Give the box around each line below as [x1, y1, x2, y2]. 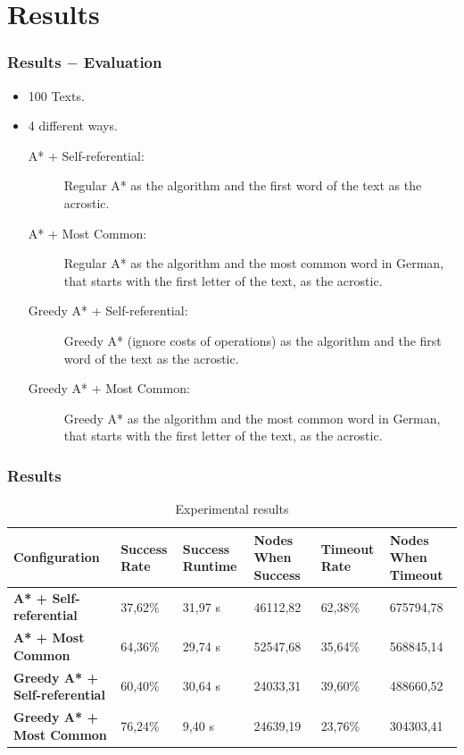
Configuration [13, 548, 100, 566]
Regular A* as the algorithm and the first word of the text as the [63, 176, 422, 195]
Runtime [182, 557, 237, 575]
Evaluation [83, 51, 162, 73]
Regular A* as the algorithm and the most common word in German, [63, 254, 444, 273]
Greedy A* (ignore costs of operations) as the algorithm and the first [63, 331, 442, 349]
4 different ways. [28, 116, 118, 135]
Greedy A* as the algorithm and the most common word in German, [63, 408, 441, 427]
